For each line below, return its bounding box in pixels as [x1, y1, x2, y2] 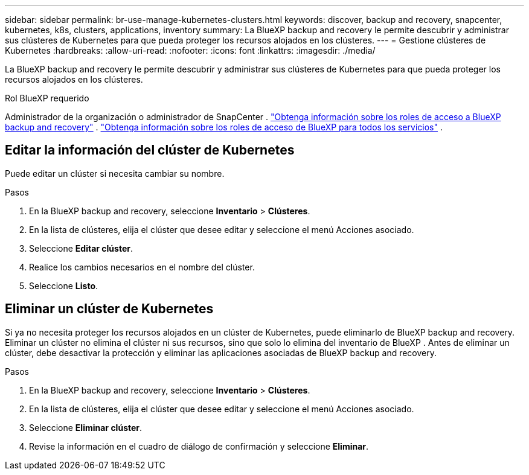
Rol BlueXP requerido [5, 93, 89, 103]
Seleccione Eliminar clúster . [29, 422, 143, 433]
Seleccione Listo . [29, 280, 98, 291]
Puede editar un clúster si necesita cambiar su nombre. [5, 168, 225, 179]
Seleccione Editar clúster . [29, 243, 133, 253]
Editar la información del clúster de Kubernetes [5, 142, 295, 158]
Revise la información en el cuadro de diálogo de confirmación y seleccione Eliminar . [29, 441, 369, 451]
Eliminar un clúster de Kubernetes [5, 301, 214, 317]
